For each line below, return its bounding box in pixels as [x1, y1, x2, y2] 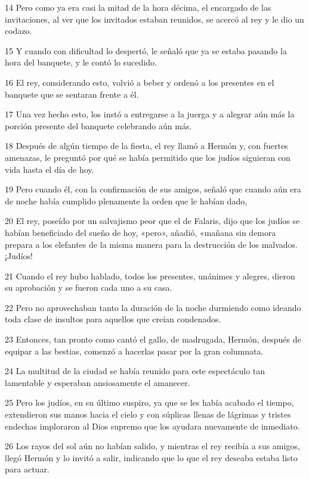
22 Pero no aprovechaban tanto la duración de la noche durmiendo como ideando [5, 301, 301, 313]
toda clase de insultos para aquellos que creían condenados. [5, 313, 221, 325]
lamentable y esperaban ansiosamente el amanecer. [5, 376, 190, 388]
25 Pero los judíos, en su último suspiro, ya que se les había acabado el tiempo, [5, 396, 294, 409]
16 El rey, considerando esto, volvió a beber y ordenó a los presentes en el [5, 76, 274, 88]
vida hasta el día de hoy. [5, 163, 94, 175]
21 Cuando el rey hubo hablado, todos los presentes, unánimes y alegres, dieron [5, 269, 295, 282]
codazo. [5, 24, 32, 37]
